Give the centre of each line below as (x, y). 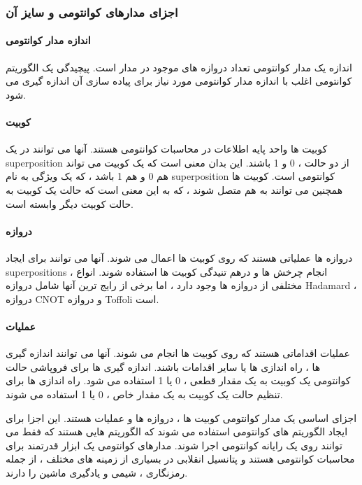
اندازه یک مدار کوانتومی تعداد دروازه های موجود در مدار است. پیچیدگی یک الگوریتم (179, 67)
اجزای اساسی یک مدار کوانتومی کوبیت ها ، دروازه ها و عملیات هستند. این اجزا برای (181, 417)
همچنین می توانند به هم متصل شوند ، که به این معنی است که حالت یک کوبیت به (174, 190)
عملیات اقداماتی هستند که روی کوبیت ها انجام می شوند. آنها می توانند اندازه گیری (178, 353)
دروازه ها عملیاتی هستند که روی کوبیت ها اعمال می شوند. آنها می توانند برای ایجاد (179, 257)
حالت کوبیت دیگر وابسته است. (70, 203)
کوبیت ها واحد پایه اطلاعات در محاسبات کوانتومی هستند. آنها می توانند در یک (167, 149)
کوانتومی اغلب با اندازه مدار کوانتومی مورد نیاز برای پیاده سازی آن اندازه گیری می (179, 81)
